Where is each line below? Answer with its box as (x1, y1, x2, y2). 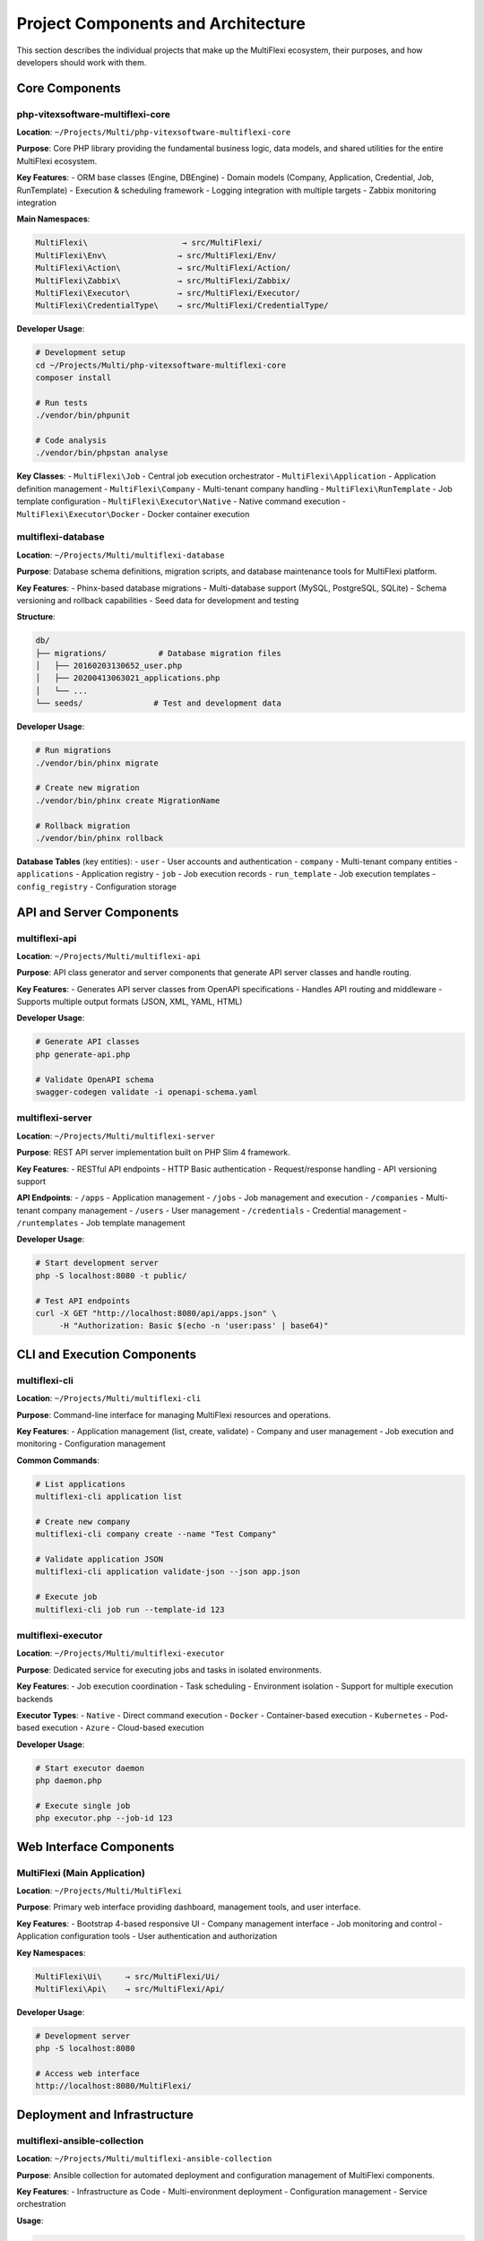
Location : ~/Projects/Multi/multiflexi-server (16, 1130, 215, 1141)
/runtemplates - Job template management (16, 1217, 186, 1228)
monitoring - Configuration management (16, 1439, 166, 1449)
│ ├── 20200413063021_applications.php (35, 673, 220, 683)
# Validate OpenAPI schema (35, 1074, 154, 1085)
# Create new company (35, 1516, 131, 1527)
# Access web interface (35, 2069, 141, 2079)
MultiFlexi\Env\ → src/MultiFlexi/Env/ (35, 250, 277, 260)
